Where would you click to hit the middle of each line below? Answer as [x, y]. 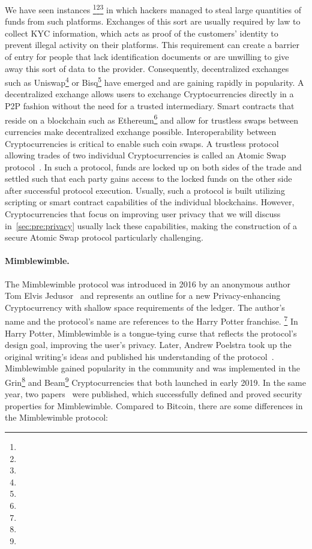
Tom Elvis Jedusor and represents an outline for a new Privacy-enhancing [143, 295]
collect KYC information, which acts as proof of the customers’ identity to [142, 33]
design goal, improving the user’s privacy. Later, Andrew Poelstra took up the [148, 345]
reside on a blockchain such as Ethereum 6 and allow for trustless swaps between [151, 119]
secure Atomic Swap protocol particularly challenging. [104, 237]
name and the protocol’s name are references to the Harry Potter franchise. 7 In [151, 320]
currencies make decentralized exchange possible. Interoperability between [141, 131]
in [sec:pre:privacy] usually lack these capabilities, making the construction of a [151, 225]
